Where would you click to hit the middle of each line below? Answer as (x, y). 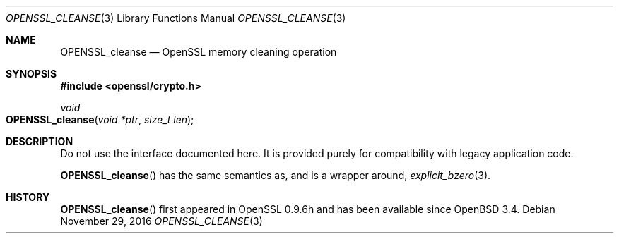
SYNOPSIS (31, 74)
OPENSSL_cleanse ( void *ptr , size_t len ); (100, 119)
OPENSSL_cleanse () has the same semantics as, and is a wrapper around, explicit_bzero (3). (276, 175)
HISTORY (28, 197)
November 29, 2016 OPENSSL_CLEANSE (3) (161, 221)
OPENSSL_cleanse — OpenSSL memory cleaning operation (199, 52)
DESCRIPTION (40, 141)
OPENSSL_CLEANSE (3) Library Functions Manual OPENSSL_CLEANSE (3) (176, 18)
